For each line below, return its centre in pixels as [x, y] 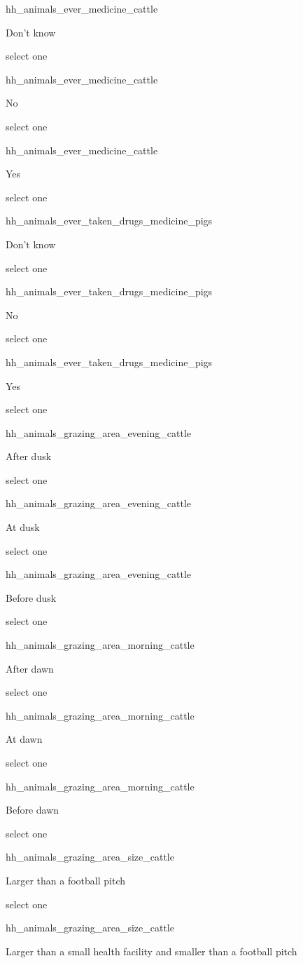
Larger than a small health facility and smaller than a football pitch [151, 951]
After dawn [30, 668]
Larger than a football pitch [66, 880]
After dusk [29, 456]
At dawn [24, 739]
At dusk [23, 527]
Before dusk [31, 597]
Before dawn [33, 810]
